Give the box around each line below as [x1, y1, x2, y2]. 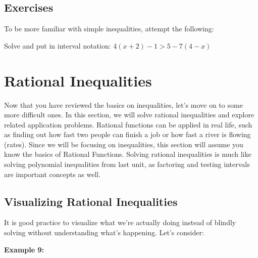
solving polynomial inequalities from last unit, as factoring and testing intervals [4, 159, 250, 169]
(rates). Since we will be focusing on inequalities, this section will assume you [4, 139, 243, 149]
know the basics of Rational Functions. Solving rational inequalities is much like [4, 149, 251, 159]
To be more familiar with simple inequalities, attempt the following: [4, 23, 214, 34]
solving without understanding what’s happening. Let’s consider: [4, 227, 204, 238]
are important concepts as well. [4, 168, 101, 179]
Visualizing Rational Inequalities [4, 193, 178, 209]
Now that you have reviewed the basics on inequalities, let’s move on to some [4, 99, 243, 110]
